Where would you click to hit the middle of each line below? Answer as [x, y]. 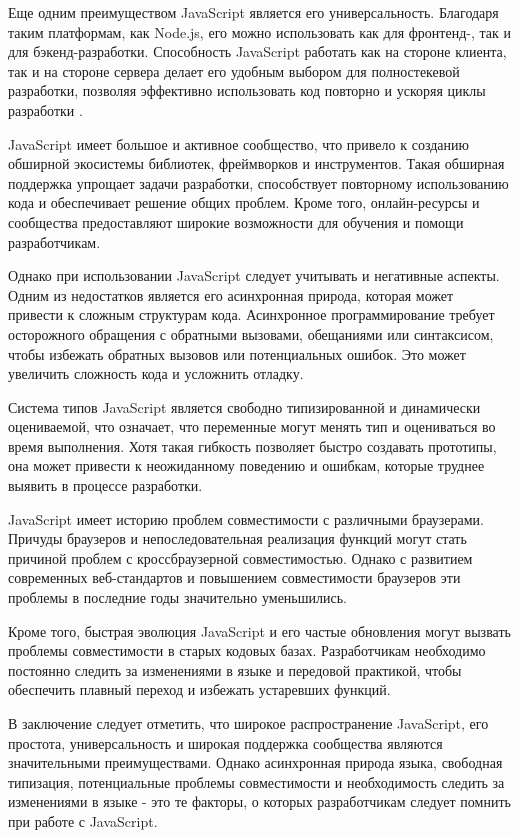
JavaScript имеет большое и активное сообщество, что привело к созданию [238, 143]
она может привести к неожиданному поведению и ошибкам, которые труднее [246, 465]
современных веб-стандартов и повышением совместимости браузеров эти [234, 577]
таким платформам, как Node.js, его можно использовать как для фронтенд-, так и [259, 31]
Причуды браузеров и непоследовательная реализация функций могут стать [237, 538]
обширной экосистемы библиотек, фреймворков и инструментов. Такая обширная [256, 163]
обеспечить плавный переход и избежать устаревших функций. [199, 689]
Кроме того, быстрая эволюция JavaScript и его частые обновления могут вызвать [259, 630]
